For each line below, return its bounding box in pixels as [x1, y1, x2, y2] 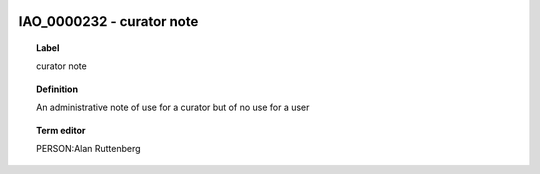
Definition [36, 83, 79, 95]
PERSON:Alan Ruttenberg [36, 142, 141, 154]
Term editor [36, 124, 86, 136]
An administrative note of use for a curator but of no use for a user [36, 101, 310, 114]
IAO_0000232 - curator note [18, 13, 199, 30]
